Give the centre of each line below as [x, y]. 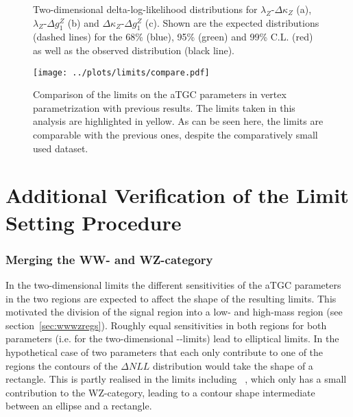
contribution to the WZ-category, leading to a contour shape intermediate [160, 392]
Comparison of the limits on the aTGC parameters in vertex [160, 94]
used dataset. [61, 148]
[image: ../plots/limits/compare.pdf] [121, 72]
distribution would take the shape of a [233, 365]
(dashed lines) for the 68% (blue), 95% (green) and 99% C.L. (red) [173, 37]
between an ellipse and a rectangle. [79, 406]
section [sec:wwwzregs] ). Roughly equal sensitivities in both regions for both [166, 325]
